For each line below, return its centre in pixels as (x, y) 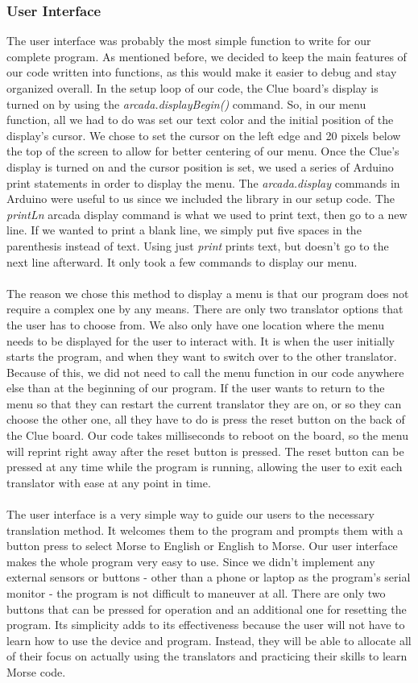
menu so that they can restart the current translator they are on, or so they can (204, 403)
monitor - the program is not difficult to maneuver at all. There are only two (196, 593)
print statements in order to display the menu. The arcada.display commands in (203, 182)
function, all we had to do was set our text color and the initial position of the (200, 120)
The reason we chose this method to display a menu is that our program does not (208, 293)
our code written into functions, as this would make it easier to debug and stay (202, 72)
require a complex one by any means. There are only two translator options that (205, 309)
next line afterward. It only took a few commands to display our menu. (182, 261)
